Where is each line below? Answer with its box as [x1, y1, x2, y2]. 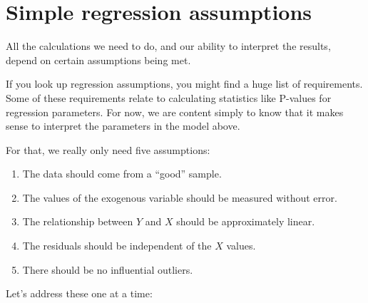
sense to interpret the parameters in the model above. [6, 118, 240, 133]
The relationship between [22, 214, 133, 229]
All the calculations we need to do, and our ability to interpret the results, [6, 38, 331, 53]
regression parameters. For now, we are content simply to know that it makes [6, 104, 344, 119]
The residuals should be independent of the [22, 238, 212, 253]
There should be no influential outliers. [22, 262, 193, 277]
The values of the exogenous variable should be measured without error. [22, 190, 337, 205]
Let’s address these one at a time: [6, 286, 153, 301]
